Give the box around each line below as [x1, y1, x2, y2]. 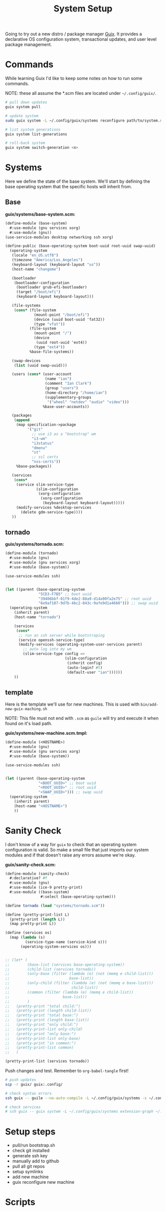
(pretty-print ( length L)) [9, 917, 65, 922]
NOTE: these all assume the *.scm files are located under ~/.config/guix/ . [5, 90, 157, 96]
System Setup [53, 3, 113, 14]
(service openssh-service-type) [18, 638, 85, 642]
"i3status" [31, 440, 54, 446]
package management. [5, 42, 52, 48]
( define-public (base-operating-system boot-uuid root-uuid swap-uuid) [5, 244, 156, 249]
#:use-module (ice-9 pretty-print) [9, 885, 83, 890]
